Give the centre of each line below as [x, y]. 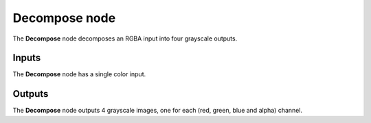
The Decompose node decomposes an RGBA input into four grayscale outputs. [125, 38]
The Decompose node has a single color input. [79, 74]
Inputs [27, 58]
